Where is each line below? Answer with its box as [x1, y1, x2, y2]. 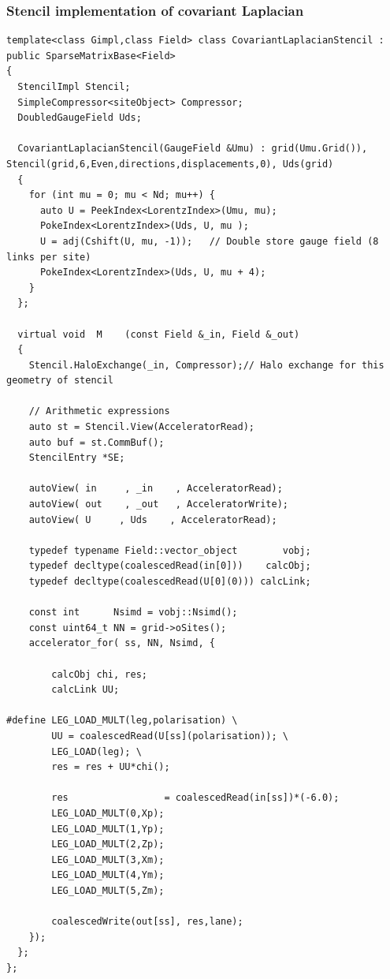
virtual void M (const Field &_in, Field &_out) [17, 328, 300, 340]
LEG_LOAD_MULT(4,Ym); [51, 869, 165, 881]
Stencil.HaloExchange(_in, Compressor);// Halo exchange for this [28, 359, 384, 371]
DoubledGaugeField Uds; [17, 112, 142, 124]
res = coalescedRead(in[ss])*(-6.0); [51, 792, 340, 804]
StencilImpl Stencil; [17, 81, 131, 92]
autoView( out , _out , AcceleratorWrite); [28, 499, 288, 510]
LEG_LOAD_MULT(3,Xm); [51, 854, 165, 865]
